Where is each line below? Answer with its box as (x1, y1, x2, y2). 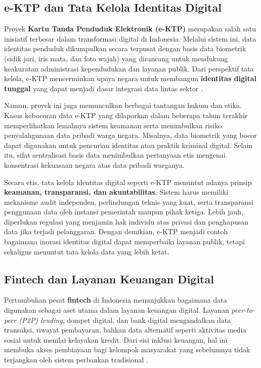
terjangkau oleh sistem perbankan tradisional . (4, 354, 149, 365)
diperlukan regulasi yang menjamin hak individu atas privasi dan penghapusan (4, 216, 249, 227)
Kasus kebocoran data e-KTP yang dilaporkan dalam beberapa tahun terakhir (4, 109, 248, 120)
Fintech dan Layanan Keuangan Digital (4, 271, 214, 286)
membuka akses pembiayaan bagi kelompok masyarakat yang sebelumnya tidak (4, 344, 250, 355)
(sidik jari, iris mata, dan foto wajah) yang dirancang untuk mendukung (4, 53, 228, 63)
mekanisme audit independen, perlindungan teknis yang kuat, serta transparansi (4, 196, 253, 207)
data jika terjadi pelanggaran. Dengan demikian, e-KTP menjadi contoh (4, 226, 228, 237)
